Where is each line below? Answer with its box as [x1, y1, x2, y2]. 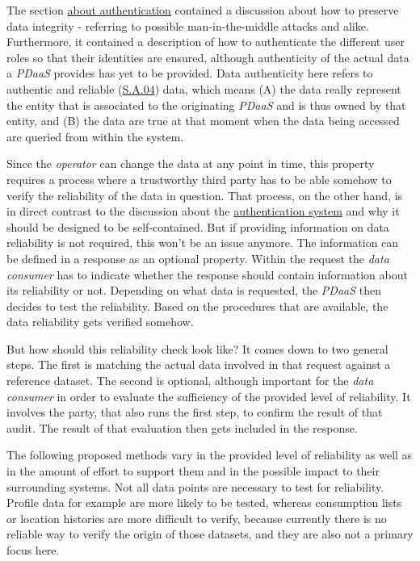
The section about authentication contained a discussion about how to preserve [6, 2, 399, 18]
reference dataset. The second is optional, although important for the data [6, 372, 374, 389]
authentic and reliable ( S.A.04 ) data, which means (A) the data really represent [6, 80, 401, 97]
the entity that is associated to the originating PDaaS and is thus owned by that [6, 96, 406, 113]
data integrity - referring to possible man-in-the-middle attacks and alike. [6, 17, 369, 34]
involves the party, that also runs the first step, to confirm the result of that [6, 404, 383, 421]
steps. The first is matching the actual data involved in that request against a [6, 356, 391, 373]
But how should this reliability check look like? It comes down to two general [6, 340, 388, 357]
